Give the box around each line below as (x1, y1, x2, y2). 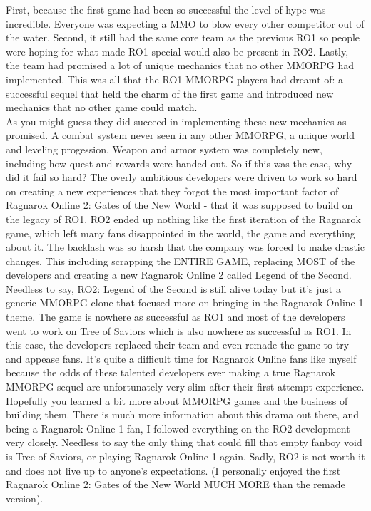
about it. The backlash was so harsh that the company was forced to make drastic (6, 239, 365, 254)
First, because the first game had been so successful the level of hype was (6, 2, 326, 16)
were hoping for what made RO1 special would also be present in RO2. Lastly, (6, 43, 349, 58)
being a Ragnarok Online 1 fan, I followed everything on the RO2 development (6, 420, 350, 435)
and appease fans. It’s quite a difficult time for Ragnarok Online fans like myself (6, 351, 357, 366)
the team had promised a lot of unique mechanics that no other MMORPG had (6, 58, 355, 73)
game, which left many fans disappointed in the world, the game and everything (6, 225, 355, 240)
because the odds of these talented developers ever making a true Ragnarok (6, 365, 336, 380)
